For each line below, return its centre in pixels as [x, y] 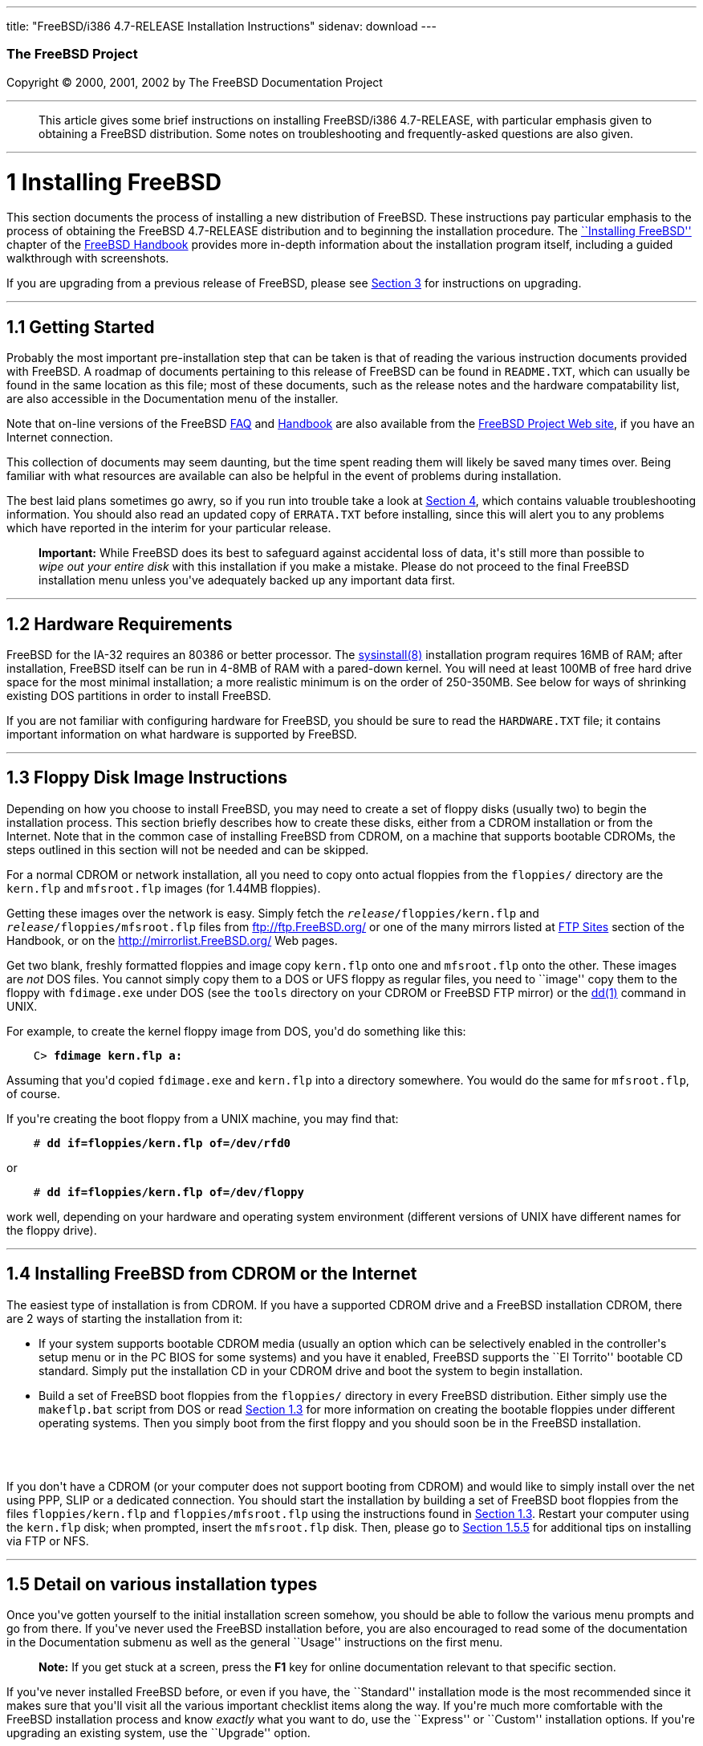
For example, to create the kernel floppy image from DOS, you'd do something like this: [236, 1031]
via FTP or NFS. [48, 1540]
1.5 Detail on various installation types [162, 1585]
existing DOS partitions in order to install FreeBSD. [139, 695]
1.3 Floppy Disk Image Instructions [147, 778]
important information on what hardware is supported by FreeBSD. [182, 734]
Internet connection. [60, 438]
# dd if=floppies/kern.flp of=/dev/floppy [169, 1192]
